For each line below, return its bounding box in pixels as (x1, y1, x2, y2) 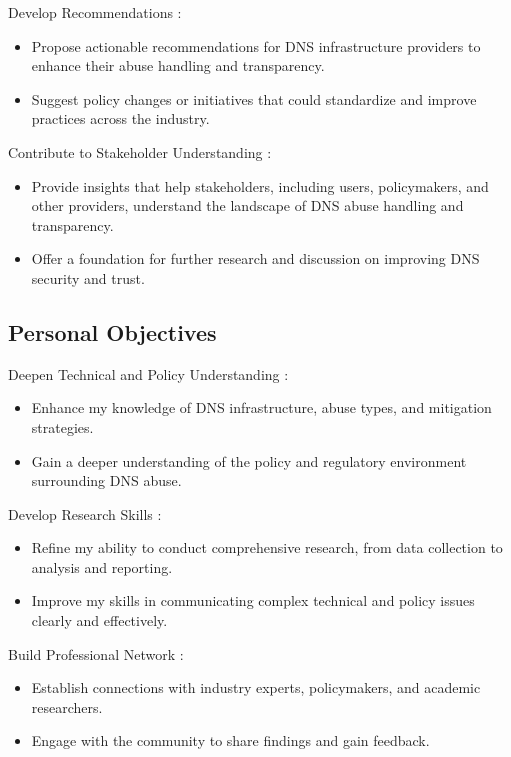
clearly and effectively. (31, 610, 168, 631)
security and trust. (31, 267, 145, 288)
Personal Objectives (8, 316, 217, 347)
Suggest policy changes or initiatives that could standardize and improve (31, 88, 477, 109)
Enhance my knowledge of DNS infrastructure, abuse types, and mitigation (31, 397, 492, 418)
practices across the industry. (31, 108, 210, 129)
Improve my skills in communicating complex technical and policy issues (31, 590, 475, 611)
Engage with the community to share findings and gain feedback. (31, 730, 430, 751)
